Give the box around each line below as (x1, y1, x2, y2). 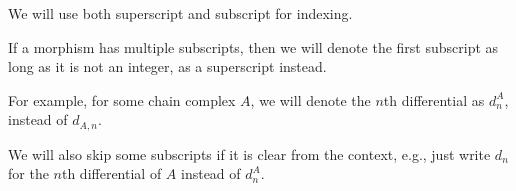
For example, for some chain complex (8, 89, 236, 110)
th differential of (61, 163, 162, 184)
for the (8, 163, 49, 184)
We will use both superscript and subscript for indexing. (8, 3, 353, 23)
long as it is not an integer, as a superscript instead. (8, 56, 327, 77)
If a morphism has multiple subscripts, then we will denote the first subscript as (8, 36, 499, 57)
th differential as (383, 89, 485, 110)
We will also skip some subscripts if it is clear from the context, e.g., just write (8, 143, 491, 164)
